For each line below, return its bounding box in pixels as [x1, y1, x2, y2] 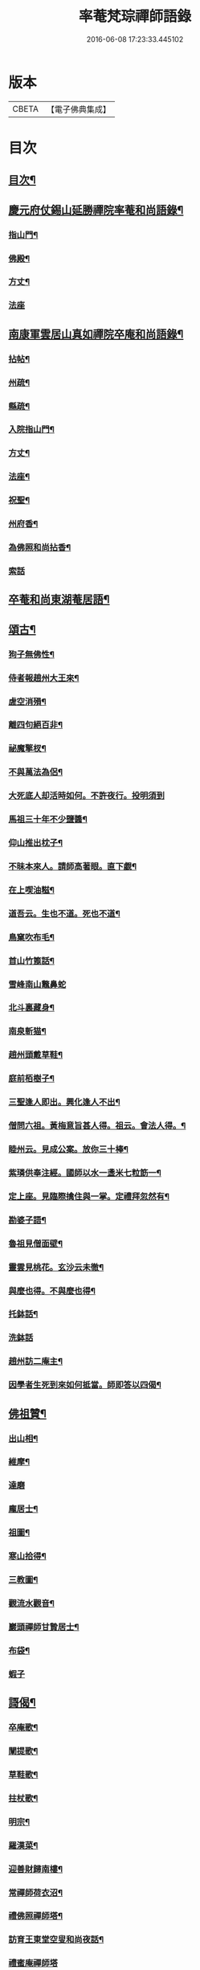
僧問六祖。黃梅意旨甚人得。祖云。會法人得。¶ [8, 1120, 186, 1132]
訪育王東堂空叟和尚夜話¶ [8, 1934, 104, 1945]
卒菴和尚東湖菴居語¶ [8, 592, 110, 607]
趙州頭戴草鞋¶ [8, 1050, 63, 1061]
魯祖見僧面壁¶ [8, 1238, 63, 1249]
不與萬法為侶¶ [8, 767, 63, 778]
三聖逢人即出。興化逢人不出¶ [8, 1096, 120, 1108]
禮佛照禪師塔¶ [8, 1911, 63, 1922]
